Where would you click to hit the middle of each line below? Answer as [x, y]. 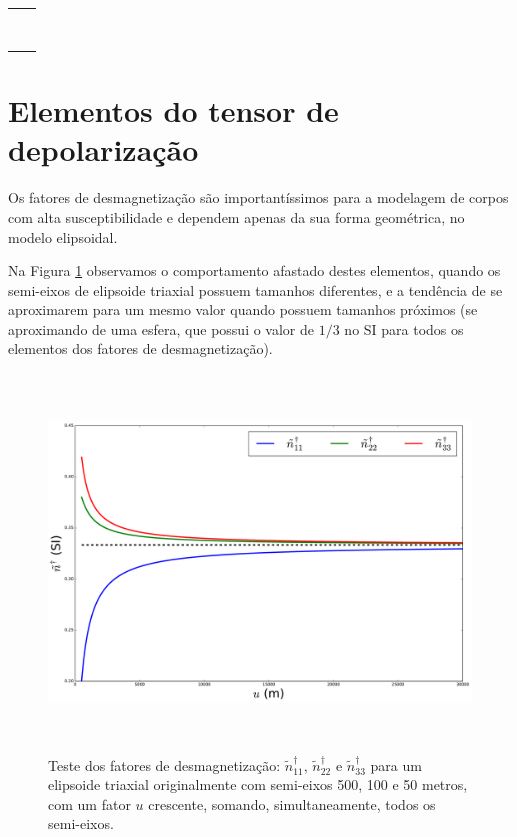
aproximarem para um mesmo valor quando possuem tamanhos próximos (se [243, 309]
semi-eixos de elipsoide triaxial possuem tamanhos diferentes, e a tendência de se [255, 289]
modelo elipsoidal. [63, 236]
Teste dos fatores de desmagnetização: [164, 764]
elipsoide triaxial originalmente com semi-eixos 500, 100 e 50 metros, [258, 784]
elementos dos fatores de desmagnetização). [140, 348]
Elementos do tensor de [173, 110]
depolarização [103, 149]
